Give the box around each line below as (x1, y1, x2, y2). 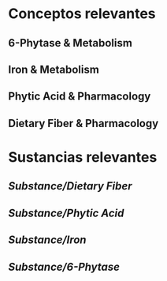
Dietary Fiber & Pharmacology (8, 116, 159, 130)
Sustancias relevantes (8, 148, 158, 166)
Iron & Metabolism (8, 62, 100, 76)
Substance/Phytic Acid (8, 206, 124, 219)
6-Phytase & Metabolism (8, 36, 132, 50)
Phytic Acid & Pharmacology (8, 90, 151, 103)
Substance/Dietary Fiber (8, 179, 132, 193)
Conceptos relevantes (8, 5, 156, 23)
